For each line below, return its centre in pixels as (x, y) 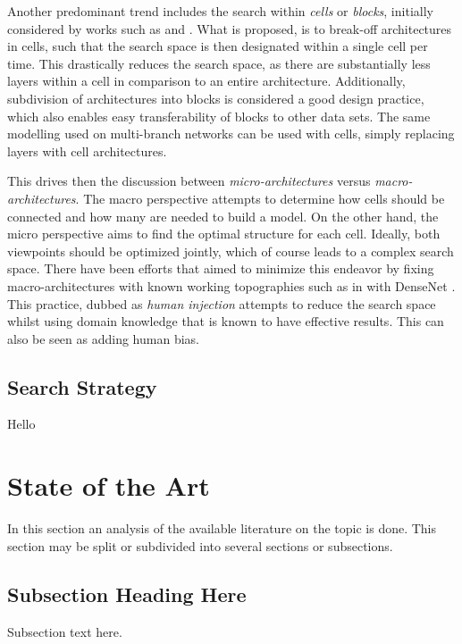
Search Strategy (82, 386)
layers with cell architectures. (87, 151)
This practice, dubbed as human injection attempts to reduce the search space (222, 303)
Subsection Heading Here (127, 594)
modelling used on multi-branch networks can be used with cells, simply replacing (231, 134)
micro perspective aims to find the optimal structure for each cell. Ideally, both (224, 234)
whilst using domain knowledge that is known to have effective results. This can (226, 321)
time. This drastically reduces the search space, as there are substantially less (219, 63)
